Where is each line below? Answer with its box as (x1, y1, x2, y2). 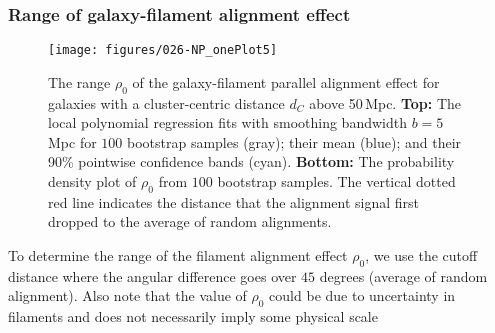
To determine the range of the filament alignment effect (8, 245, 348, 266)
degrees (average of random (319, 265, 488, 286)
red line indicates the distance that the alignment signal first (48, 191, 419, 212)
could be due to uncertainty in (269, 285, 456, 306)
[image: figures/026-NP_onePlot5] (48, 43, 278, 58)
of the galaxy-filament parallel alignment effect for (132, 71, 440, 92)
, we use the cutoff (365, 245, 478, 266)
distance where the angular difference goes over (8, 265, 297, 286)
